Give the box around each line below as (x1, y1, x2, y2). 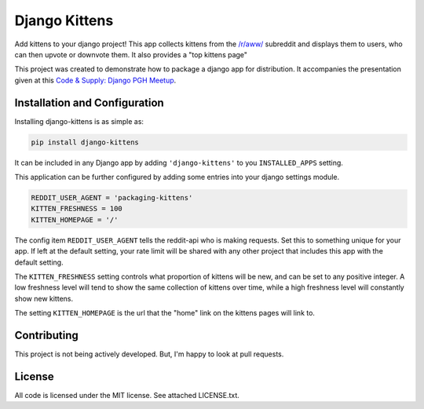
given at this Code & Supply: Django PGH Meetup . (14, 75, 177, 85)
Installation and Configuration (14, 96, 164, 109)
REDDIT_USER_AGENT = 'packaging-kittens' (31, 193, 193, 202)
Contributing (14, 328, 79, 341)
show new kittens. (14, 294, 74, 303)
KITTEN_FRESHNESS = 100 (31, 204, 123, 214)
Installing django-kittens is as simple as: (14, 116, 144, 126)
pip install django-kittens (31, 137, 139, 147)
